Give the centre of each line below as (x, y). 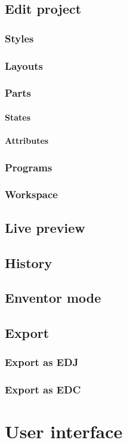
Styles (19, 38)
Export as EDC (43, 390)
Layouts (24, 65)
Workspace (31, 194)
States (18, 117)
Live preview (45, 227)
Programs (29, 167)
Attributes (27, 141)
